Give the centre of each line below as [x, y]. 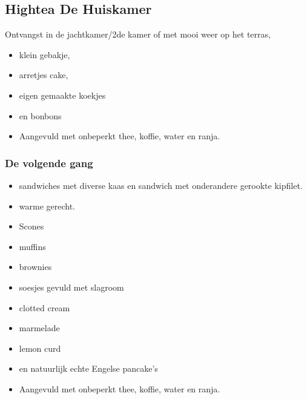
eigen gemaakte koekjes [62, 95]
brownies [35, 267]
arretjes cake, [44, 75]
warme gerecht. [47, 206]
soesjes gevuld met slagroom [71, 287]
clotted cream [45, 307]
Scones [31, 226]
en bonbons [40, 115]
